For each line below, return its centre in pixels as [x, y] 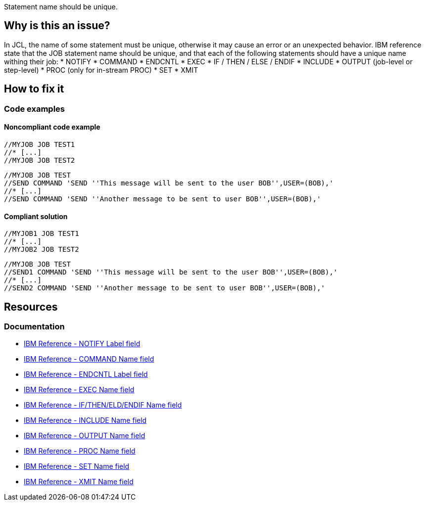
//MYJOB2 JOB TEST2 [42, 250]
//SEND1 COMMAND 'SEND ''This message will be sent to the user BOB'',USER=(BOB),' [171, 272]
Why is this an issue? [57, 26]
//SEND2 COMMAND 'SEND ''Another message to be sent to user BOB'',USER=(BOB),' [165, 288]
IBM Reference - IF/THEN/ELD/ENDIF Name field [103, 405]
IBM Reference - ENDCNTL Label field [86, 374]
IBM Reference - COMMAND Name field [89, 359]
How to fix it [34, 89]
